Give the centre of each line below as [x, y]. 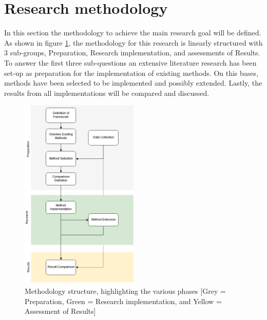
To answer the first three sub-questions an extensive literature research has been [130, 62]
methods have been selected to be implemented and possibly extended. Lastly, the [133, 83]
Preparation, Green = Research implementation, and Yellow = [123, 301]
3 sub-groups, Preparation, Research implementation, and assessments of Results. [132, 53]
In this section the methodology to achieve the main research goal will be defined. [133, 33]
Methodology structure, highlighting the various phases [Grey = [125, 291]
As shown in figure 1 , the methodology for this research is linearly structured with [133, 42]
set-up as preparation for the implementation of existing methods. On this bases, [131, 73]
